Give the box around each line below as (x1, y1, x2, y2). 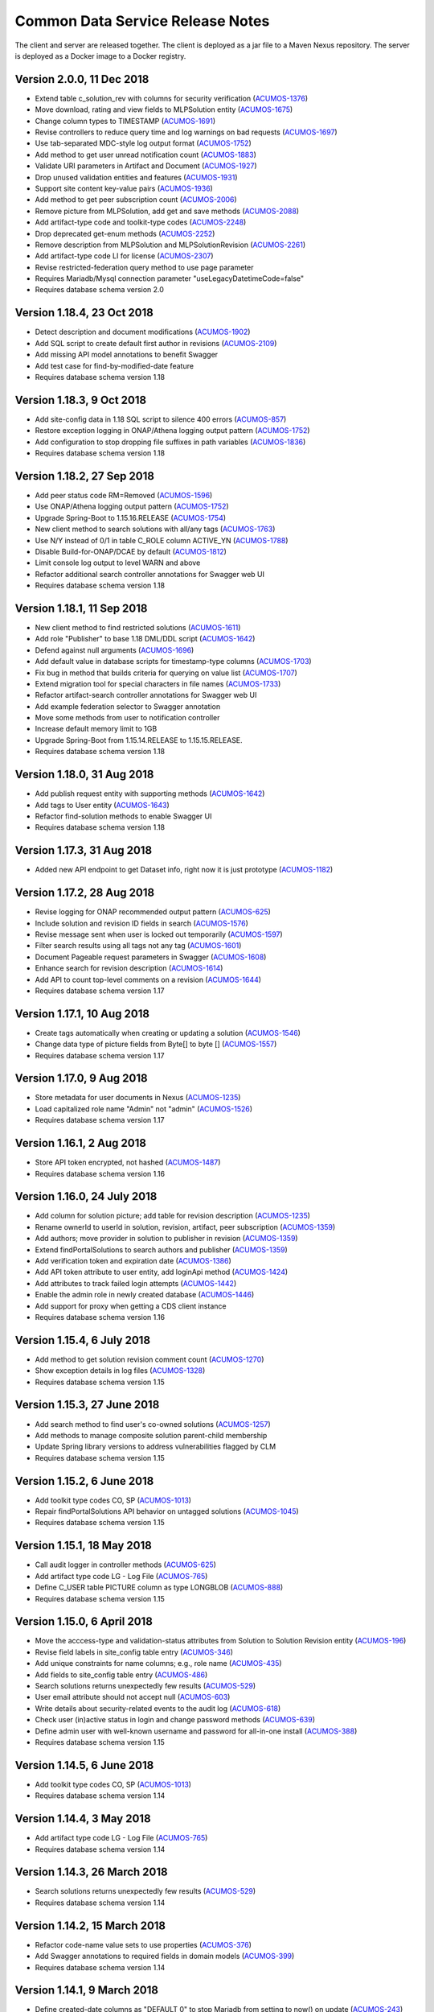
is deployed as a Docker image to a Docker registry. (14, 51, 186, 60)
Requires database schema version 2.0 (35, 285, 165, 295)
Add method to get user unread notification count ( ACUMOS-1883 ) (35, 150, 256, 159)
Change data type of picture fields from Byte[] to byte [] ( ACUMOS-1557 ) (35, 1039, 277, 1049)
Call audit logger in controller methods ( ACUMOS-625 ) (35, 1560, 217, 1569)
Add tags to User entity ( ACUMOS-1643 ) (35, 800, 170, 810)
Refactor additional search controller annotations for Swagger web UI (35, 569, 265, 579)
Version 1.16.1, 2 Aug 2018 (14, 1136, 146, 1150)
